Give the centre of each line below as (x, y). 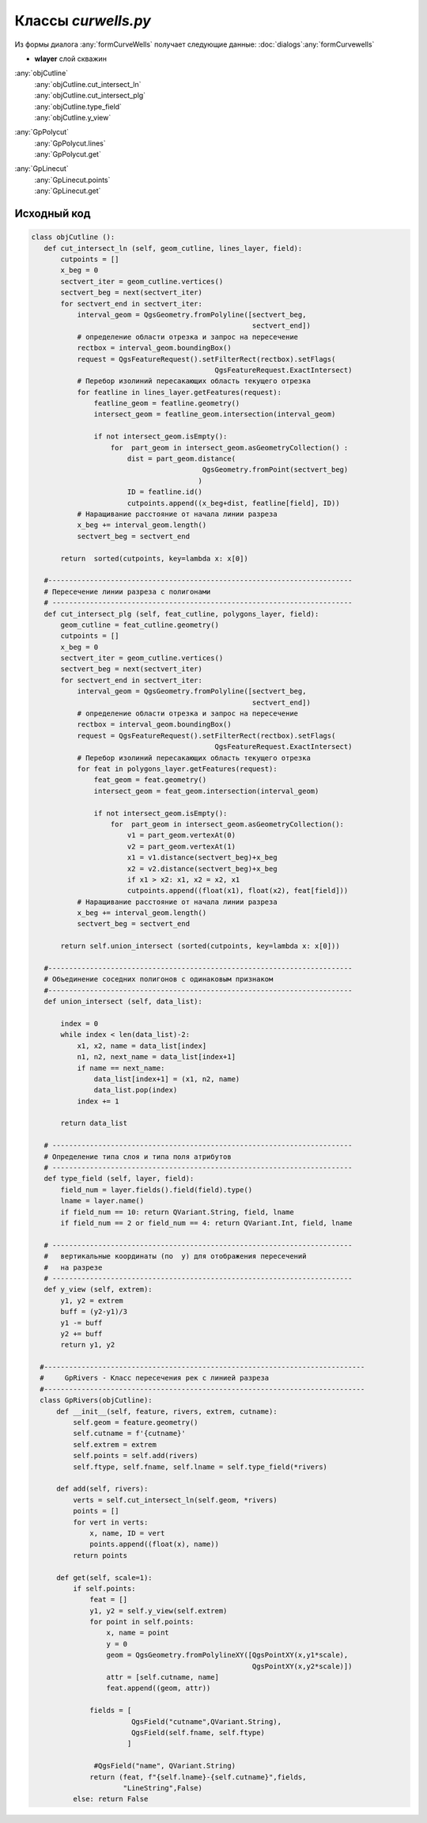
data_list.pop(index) (136, 1090)
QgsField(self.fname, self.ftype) (198, 1732)
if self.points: (104, 1588)
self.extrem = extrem (115, 1444)
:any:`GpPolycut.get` (68, 154)
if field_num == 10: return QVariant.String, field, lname (177, 1212)
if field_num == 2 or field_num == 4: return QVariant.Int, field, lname (206, 1223)
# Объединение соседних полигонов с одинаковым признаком (159, 979)
